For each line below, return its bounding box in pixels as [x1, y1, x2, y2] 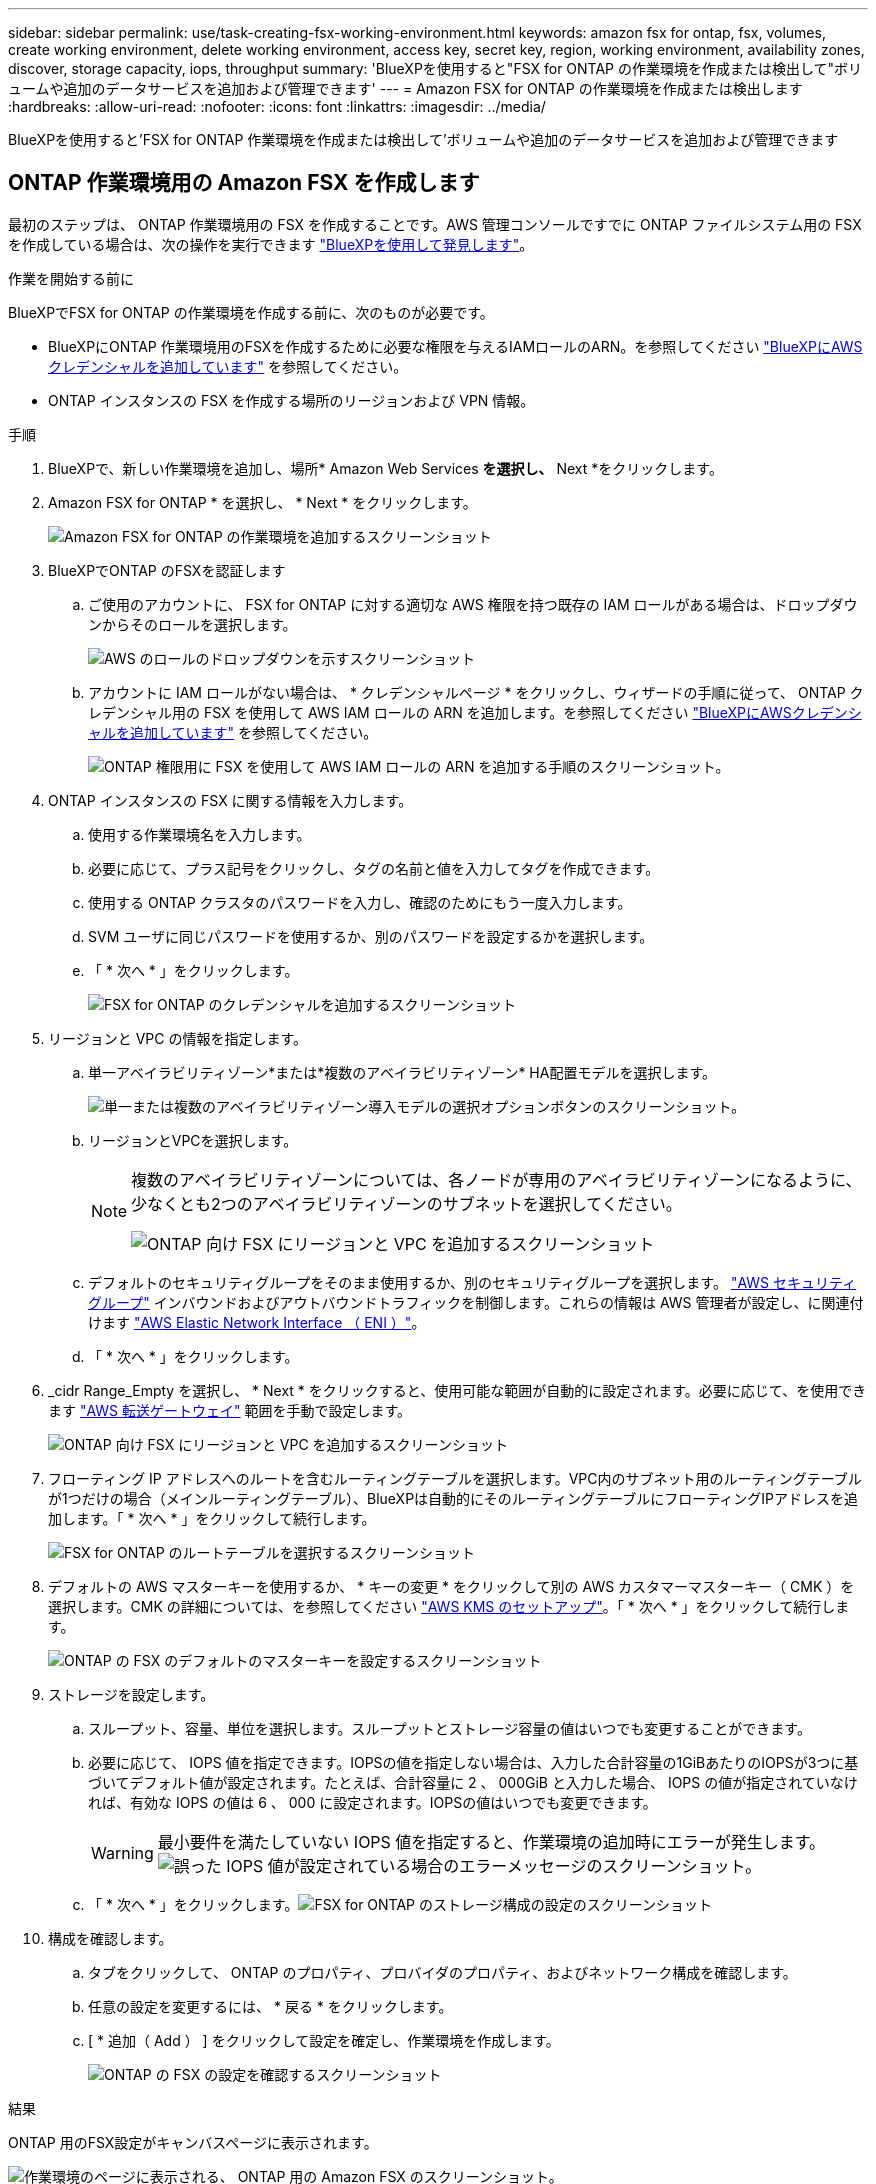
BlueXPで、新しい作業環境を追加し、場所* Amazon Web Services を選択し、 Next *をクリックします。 [48, 459, 723, 477]
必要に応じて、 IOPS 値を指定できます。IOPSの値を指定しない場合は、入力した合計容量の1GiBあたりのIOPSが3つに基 [88, 1753, 859, 1771]
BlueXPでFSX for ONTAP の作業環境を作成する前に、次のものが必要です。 [8, 303, 494, 321]
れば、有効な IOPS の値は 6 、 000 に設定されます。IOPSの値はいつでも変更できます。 [88, 1793, 657, 1811]
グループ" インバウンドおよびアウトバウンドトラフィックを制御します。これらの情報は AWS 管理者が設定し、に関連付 [88, 1293, 864, 1311]
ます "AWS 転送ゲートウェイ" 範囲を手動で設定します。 [48, 1401, 412, 1419]
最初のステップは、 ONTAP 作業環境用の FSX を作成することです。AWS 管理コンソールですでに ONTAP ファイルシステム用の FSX [8, 215, 862, 233]
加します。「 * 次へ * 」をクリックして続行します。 [48, 1509, 376, 1527]
